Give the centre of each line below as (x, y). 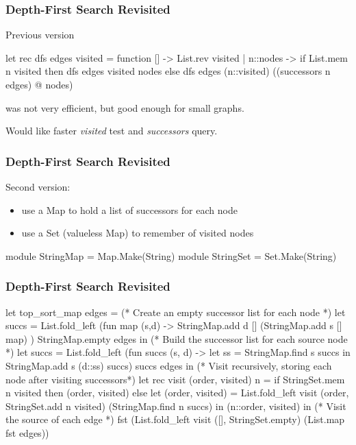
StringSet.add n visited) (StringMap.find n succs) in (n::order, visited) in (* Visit (176, 406)
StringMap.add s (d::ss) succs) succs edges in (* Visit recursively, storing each (169, 365)
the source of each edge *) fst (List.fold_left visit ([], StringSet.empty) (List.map (175, 419)
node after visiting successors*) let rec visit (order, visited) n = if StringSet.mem (175, 379)
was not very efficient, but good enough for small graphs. (125, 107)
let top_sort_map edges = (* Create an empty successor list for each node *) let (176, 312)
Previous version (40, 35)
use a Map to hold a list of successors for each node (129, 209)
